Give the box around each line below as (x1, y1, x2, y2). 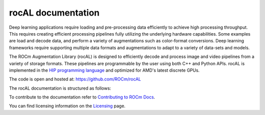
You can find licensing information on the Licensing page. (9, 103, 126, 109)
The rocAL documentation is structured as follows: (9, 85, 111, 91)
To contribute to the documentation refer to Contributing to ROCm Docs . (9, 94, 156, 100)
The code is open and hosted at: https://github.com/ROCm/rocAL (9, 76, 141, 82)
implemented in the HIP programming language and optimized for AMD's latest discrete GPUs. (9, 67, 200, 73)
